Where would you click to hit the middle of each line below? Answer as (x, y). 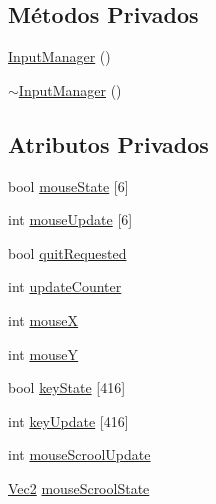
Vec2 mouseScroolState (79, 487)
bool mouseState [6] (68, 185)
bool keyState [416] (67, 387)
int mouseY (43, 353)
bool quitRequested (67, 252)
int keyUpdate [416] (68, 420)
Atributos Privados (108, 143)
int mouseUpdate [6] (70, 219)
